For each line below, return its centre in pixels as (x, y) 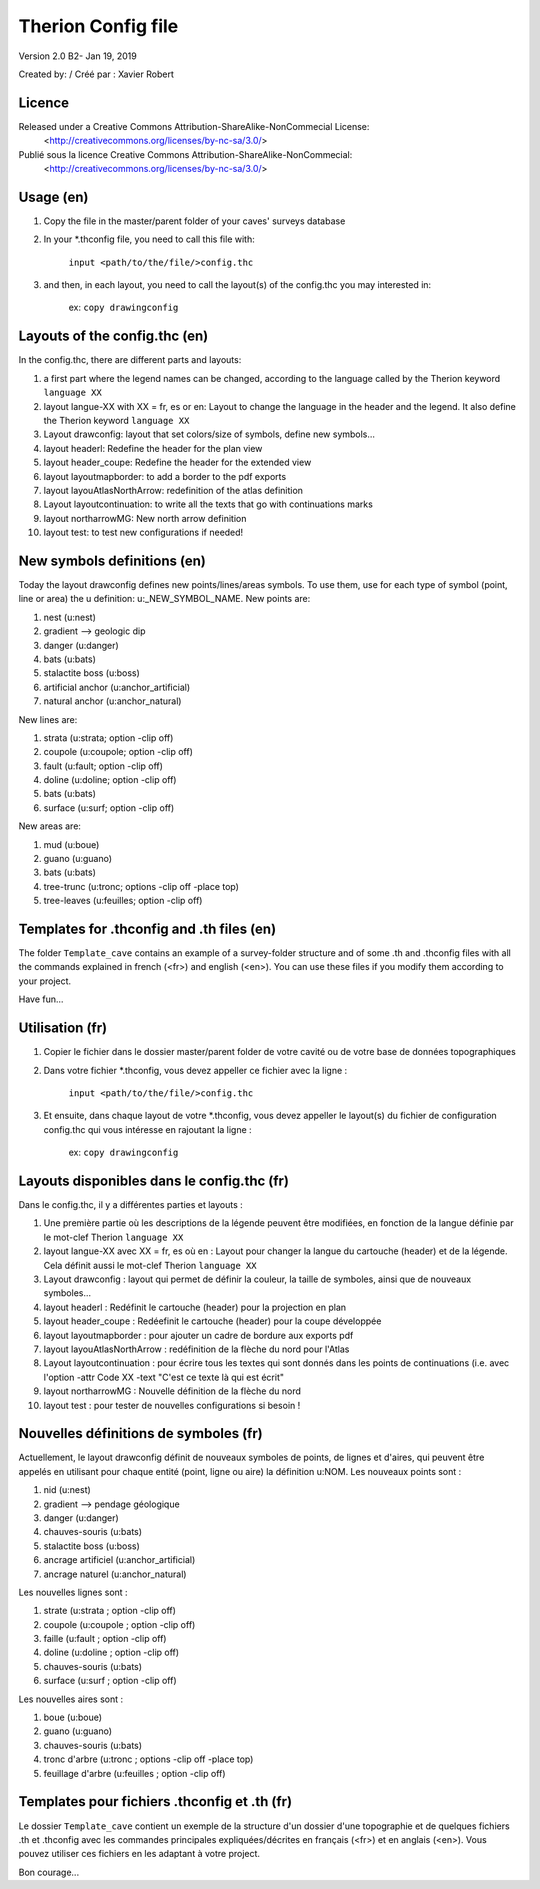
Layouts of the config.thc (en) (113, 336)
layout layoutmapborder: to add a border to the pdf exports (165, 476)
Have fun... (41, 999)
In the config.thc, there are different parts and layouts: (130, 360)
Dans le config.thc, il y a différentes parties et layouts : (131, 1205)
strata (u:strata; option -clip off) (108, 737)
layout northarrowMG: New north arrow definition (145, 518)
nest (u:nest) (70, 617)
